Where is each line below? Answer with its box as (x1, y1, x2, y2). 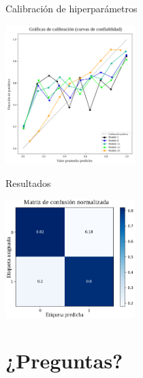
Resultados (5, 175, 51, 190)
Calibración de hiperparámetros (5, 1, 138, 15)
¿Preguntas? (5, 346, 123, 375)
